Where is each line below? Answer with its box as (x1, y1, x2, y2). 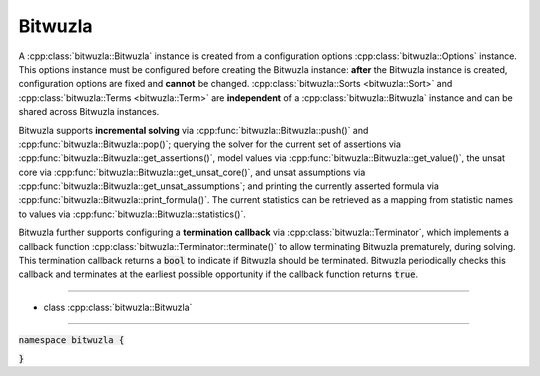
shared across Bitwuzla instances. (18, 106, 160, 118)
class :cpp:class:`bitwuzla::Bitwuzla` (43, 301, 193, 313)
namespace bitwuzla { (18, 335, 125, 346)
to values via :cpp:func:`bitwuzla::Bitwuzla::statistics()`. (18, 208, 247, 220)
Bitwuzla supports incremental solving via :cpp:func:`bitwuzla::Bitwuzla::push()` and (18, 124, 369, 136)
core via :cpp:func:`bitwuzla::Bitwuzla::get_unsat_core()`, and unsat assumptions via (18, 166, 366, 178)
